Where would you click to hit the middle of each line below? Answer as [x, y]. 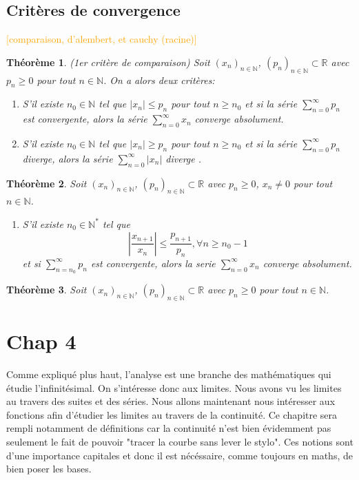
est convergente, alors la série [85, 119]
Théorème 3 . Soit [47, 290]
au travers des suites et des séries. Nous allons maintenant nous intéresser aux [171, 401]
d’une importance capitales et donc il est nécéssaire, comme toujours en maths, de [179, 455]
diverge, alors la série [68, 158]
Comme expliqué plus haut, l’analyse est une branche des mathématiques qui [169, 374]
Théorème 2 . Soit [47, 183]
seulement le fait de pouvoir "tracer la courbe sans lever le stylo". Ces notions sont [180, 442]
